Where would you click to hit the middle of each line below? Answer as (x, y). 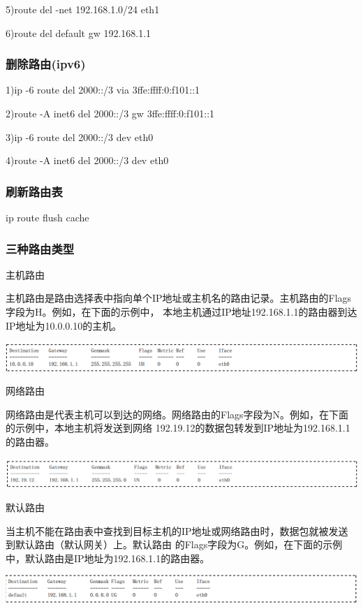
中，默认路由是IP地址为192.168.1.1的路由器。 (108, 558)
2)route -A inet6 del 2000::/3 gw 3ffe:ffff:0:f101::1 (110, 113)
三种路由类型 (40, 248)
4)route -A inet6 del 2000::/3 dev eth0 (87, 160)
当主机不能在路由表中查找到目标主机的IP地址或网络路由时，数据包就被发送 (177, 530)
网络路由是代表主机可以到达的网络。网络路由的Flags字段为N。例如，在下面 (177, 414)
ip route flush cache (47, 217)
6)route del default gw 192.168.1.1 (79, 32)
